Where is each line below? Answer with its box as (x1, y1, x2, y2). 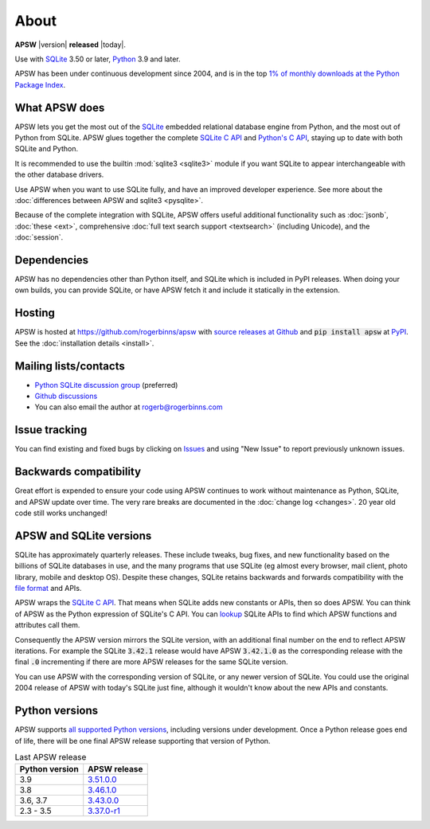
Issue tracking (14, 423, 88, 437)
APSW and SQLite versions (14, 529, 152, 542)
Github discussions (34, 391, 98, 401)
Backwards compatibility (14, 465, 142, 479)
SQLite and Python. (14, 144, 79, 154)
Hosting (14, 307, 56, 320)
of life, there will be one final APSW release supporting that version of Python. (14, 736, 271, 745)
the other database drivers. (14, 170, 104, 179)
